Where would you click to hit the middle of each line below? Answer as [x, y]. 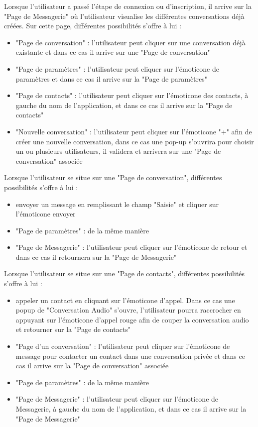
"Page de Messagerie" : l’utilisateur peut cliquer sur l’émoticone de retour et [131, 247]
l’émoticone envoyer [46, 214]
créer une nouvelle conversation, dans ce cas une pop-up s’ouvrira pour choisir [135, 141]
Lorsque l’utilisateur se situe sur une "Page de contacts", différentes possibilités [125, 273]
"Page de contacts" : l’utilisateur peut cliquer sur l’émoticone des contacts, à [132, 95]
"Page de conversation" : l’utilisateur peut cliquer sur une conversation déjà [130, 42]
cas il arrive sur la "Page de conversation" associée [92, 366]
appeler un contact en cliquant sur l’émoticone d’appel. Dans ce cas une [125, 300]
